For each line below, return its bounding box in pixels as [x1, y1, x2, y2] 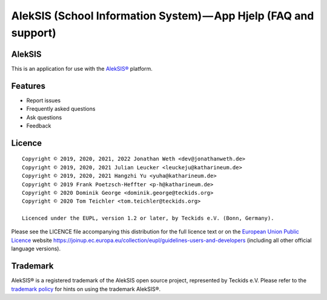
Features [11, 80, 45, 91]
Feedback [26, 122, 51, 129]
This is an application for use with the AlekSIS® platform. [11, 65, 153, 72]
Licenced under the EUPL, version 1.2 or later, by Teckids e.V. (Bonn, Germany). [22, 215, 274, 222]
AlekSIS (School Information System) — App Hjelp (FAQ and [11, 9, 314, 22]
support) [11, 26, 57, 39]
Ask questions [26, 114, 62, 121]
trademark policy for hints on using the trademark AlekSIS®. [11, 285, 161, 293]
